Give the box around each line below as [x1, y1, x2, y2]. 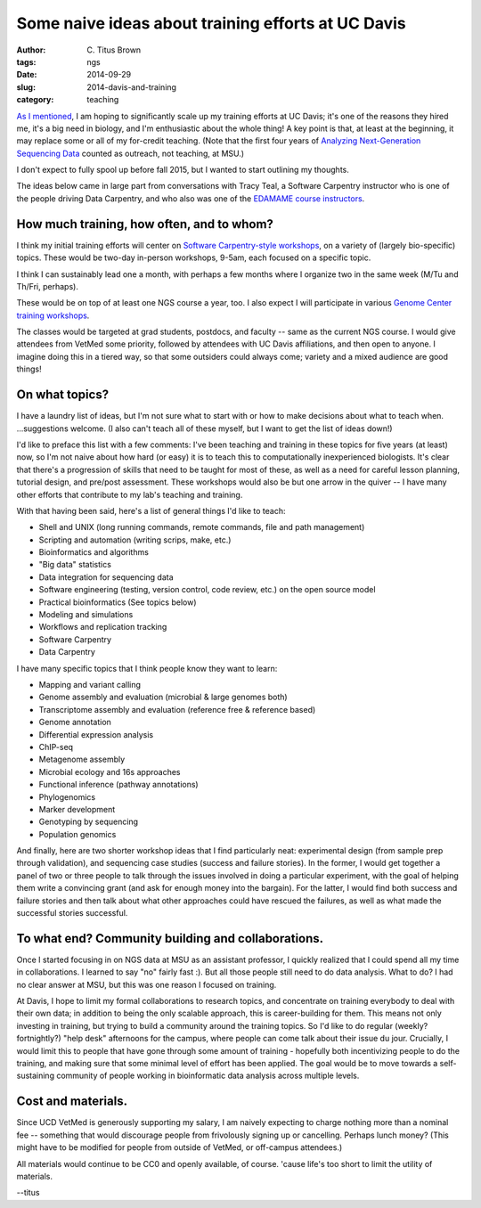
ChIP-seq [38, 741, 74, 752]
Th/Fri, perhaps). [16, 281, 79, 291]
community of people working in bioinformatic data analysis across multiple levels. [56, 1070, 360, 1081]
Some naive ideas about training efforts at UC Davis [16, 13, 407, 33]
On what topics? [16, 388, 110, 403]
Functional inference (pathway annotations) [38, 779, 200, 790]
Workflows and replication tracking [38, 622, 167, 633]
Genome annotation [38, 717, 111, 728]
